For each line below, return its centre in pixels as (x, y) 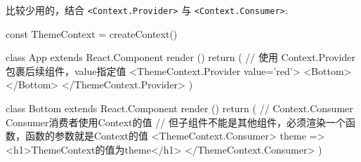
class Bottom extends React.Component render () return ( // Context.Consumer (179, 108)
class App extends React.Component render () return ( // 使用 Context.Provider (180, 57)
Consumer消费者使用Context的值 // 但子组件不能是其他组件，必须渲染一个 (176, 122)
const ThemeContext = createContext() (92, 33)
